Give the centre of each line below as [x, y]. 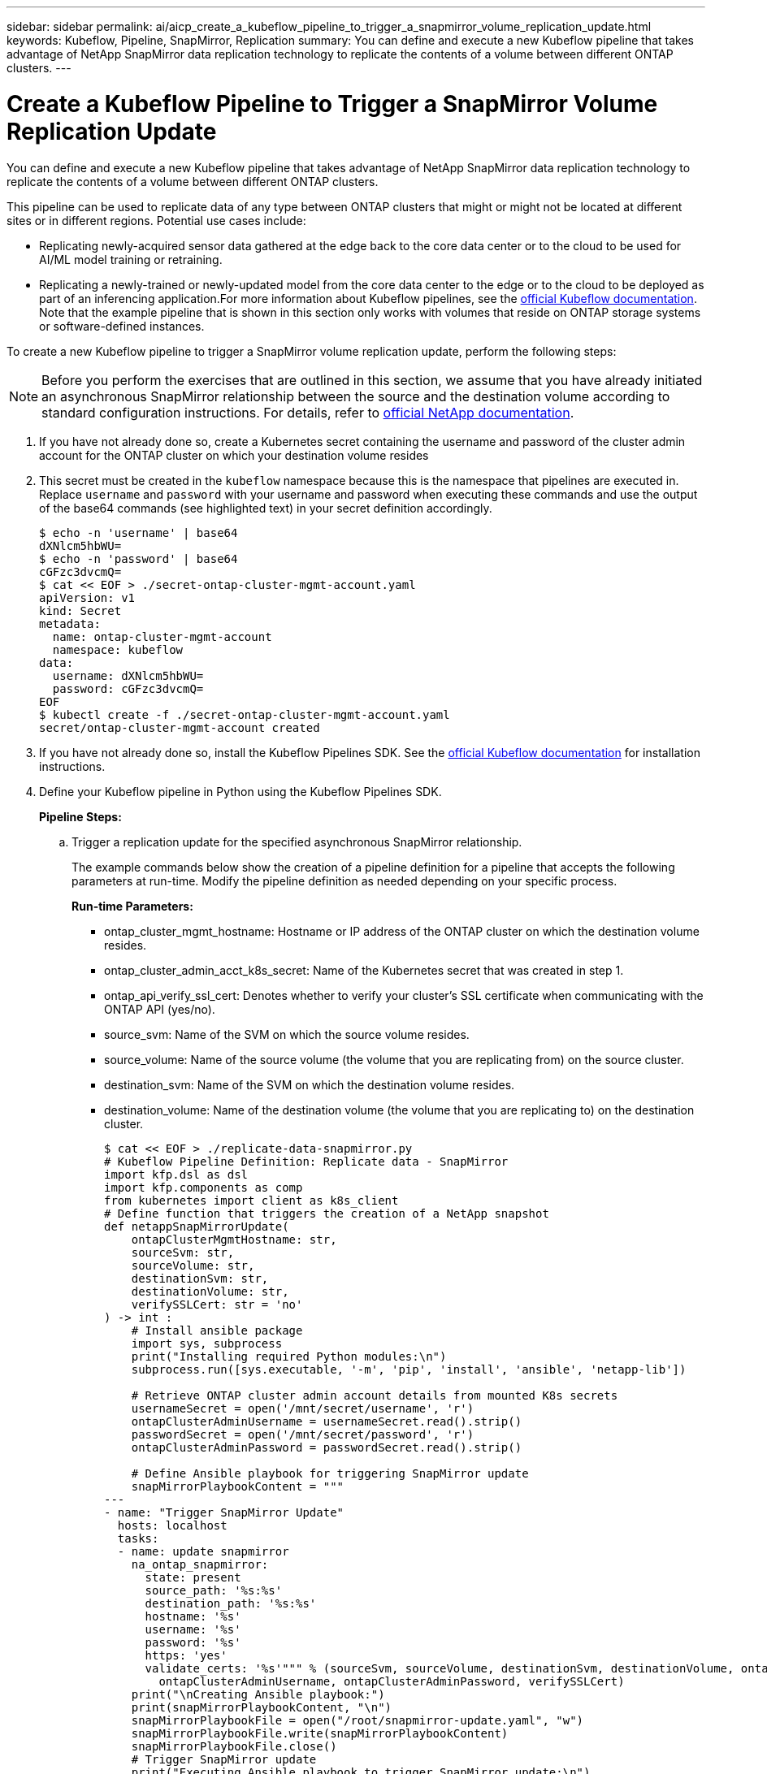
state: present [193, 1577]
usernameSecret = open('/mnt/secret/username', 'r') [303, 1408]
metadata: [70, 623]
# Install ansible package [217, 1330]
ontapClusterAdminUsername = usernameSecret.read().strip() [327, 1421]
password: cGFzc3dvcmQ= [128, 688]
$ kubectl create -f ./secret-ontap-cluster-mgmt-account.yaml [245, 714]
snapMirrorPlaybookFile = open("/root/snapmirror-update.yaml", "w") [357, 1720]
